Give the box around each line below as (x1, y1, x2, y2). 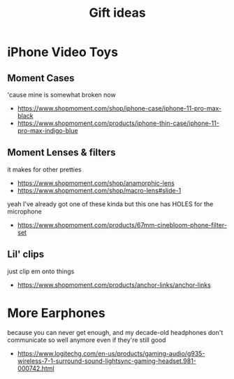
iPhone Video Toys (7, 44, 119, 60)
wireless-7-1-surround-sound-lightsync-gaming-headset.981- (17, 357, 197, 365)
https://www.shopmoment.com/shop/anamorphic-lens (17, 178, 175, 187)
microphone (7, 207, 42, 215)
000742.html (17, 364, 54, 372)
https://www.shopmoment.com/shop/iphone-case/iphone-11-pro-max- (17, 104, 222, 113)
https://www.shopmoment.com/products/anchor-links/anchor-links (17, 280, 211, 289)
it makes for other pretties (7, 165, 82, 173)
